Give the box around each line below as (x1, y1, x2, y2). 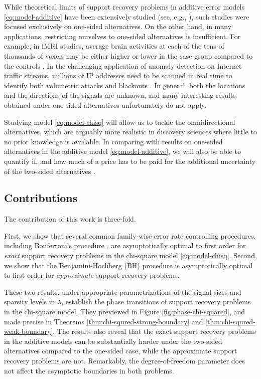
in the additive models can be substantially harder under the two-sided (4, 335, 222, 346)
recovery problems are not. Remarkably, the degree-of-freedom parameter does (4, 355, 245, 366)
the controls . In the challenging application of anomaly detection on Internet (4, 60, 242, 71)
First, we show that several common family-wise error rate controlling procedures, (4, 230, 256, 241)
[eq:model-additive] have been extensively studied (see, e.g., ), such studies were (4, 11, 249, 22)
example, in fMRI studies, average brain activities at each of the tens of (4, 41, 224, 51)
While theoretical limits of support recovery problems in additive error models (4, 2, 244, 12)
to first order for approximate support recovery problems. (4, 270, 180, 280)
